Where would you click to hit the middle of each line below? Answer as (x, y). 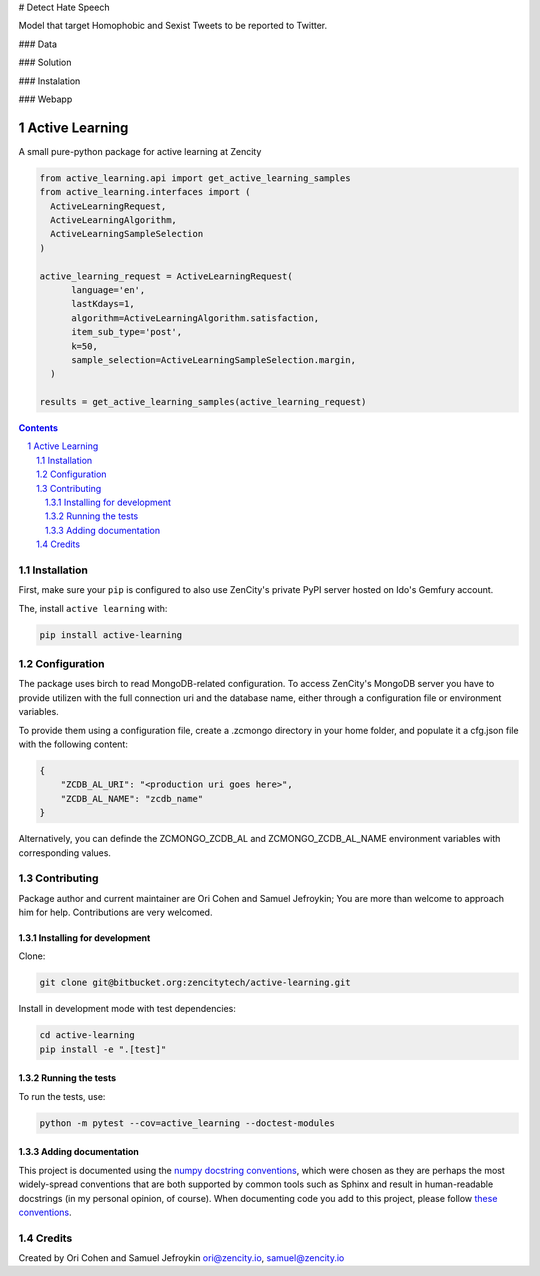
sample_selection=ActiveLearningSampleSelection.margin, (214, 359)
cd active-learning (87, 1035)
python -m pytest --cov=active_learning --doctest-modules (187, 1123)
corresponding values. (65, 852)
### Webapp (45, 99)
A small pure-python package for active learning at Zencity (140, 151)
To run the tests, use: (62, 1096)
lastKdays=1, (103, 304)
